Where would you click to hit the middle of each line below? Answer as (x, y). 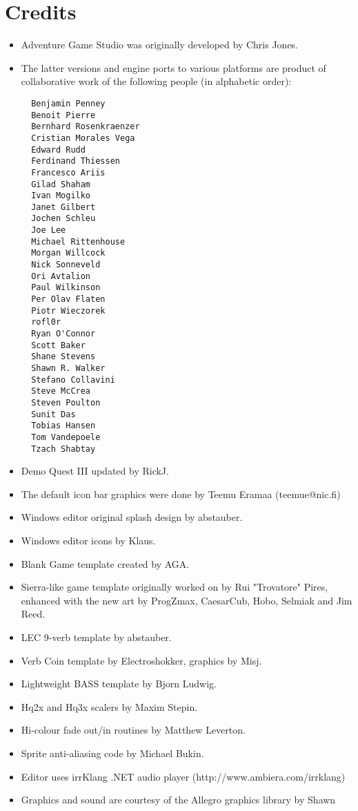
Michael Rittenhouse (78, 241)
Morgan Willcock (68, 253)
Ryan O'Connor (63, 334)
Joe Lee (49, 230)
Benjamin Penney (68, 103)
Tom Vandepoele (66, 437)
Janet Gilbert (63, 207)
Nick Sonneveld (66, 265)
